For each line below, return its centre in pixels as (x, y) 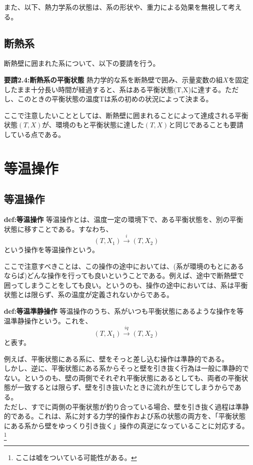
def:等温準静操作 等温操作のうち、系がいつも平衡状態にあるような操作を (120, 311)
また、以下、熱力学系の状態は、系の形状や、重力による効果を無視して (116, 7)
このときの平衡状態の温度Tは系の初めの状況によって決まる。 (115, 99)
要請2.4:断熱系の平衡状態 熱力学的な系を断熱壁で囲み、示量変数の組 (113, 79)
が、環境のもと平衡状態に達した (93, 125)
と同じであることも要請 (206, 125)
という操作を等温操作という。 (52, 250)
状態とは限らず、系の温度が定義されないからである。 (89, 294)
